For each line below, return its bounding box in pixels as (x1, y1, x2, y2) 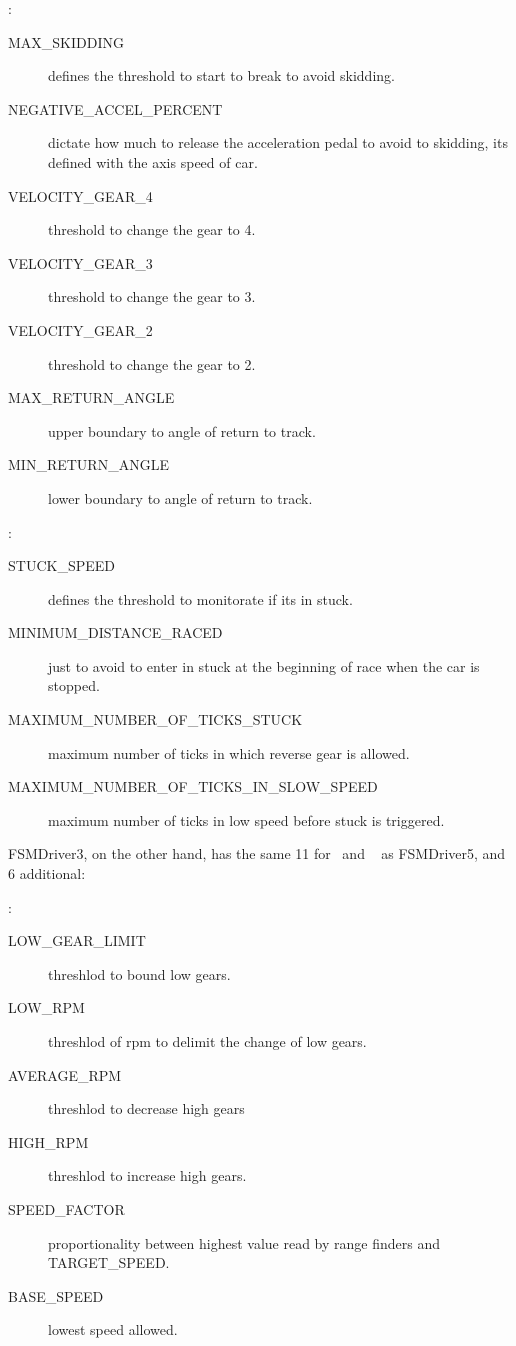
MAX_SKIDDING (8, 31, 125, 52)
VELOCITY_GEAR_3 (8, 252, 153, 273)
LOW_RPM (8, 997, 85, 1018)
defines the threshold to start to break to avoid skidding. (48, 65, 395, 86)
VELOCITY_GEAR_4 (8, 185, 153, 206)
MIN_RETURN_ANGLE (8, 454, 169, 475)
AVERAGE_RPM (8, 1064, 122, 1085)
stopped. (48, 675, 100, 696)
